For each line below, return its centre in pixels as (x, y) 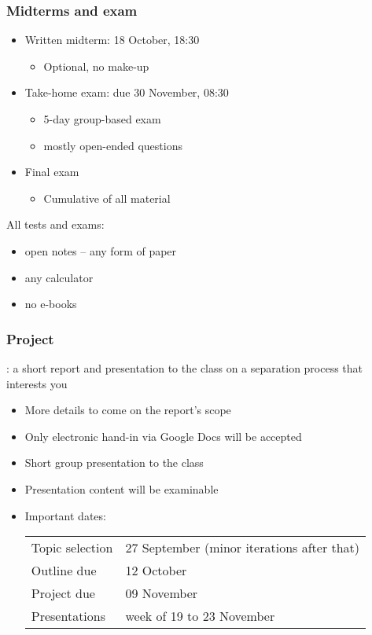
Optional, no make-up (96, 66)
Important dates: (65, 515)
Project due (63, 593)
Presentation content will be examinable (122, 488)
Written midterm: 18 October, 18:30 (112, 40)
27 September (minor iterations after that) (243, 548)
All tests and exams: (55, 224)
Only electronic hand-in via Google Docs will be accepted (163, 436)
